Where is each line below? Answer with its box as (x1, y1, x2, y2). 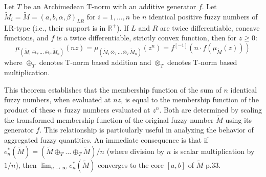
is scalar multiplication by (173, 145, 255, 156)
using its (225, 114, 252, 125)
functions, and (4, 32, 49, 43)
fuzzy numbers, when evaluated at (4, 94, 111, 105)
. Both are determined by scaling (159, 104, 262, 115)
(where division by (106, 145, 165, 156)
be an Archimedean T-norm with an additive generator (23, 1, 196, 11)
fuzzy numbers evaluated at (64, 104, 150, 115)
